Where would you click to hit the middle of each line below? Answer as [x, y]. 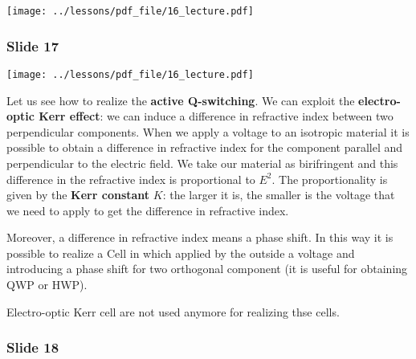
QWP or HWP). [47, 285]
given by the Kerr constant [78, 195]
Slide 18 [33, 347]
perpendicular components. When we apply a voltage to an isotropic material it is [208, 131]
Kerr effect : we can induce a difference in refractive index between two [216, 116]
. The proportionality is [330, 179]
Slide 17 [33, 45]
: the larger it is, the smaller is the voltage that [279, 195]
